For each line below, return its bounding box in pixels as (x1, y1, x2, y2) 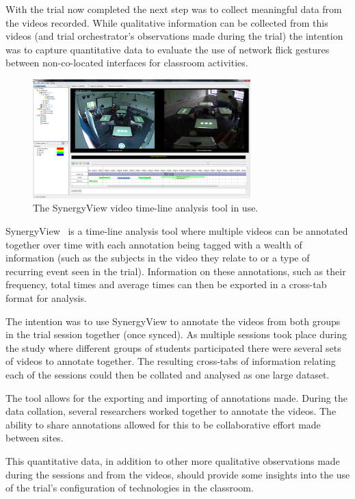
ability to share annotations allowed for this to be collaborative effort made (5, 417, 321, 431)
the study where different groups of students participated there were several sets (5, 340, 341, 355)
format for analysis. (5, 291, 87, 305)
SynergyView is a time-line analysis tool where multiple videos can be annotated (5, 224, 348, 238)
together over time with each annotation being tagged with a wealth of (5, 237, 302, 251)
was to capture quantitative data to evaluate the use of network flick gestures (5, 42, 330, 56)
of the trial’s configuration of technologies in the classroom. (5, 481, 254, 495)
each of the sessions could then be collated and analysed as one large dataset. (5, 368, 330, 381)
